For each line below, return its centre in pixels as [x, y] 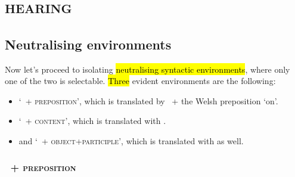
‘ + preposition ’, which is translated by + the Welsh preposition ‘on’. [148, 100]
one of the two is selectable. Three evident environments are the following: [140, 81]
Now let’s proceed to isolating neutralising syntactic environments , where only [147, 69]
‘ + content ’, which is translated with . [92, 121]
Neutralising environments [88, 44]
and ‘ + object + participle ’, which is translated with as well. [131, 140]
